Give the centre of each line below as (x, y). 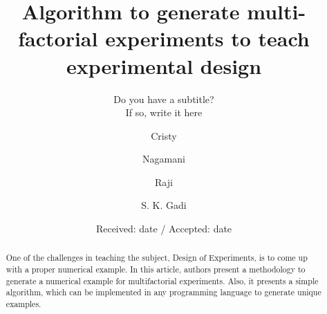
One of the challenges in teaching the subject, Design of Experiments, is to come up (157, 258)
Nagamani (164, 159)
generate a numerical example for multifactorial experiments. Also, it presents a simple (162, 280)
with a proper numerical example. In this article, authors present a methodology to (156, 269)
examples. (24, 304)
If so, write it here (164, 112)
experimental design (164, 65)
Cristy (164, 135)
